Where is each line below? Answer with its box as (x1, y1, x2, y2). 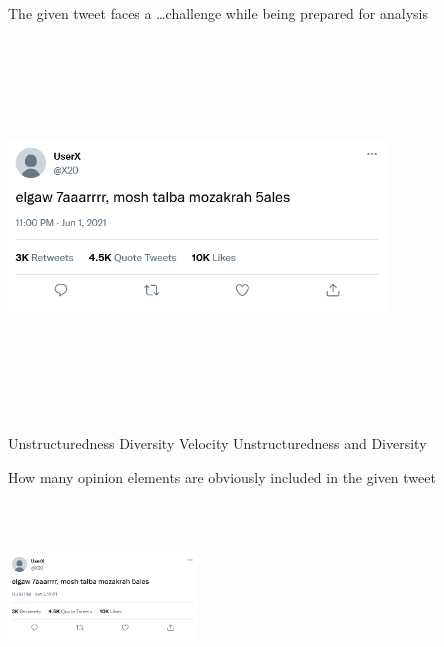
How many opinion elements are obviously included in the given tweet (8, 466, 436, 487)
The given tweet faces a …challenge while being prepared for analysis (8, 3, 428, 23)
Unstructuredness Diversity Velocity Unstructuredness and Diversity (8, 433, 427, 454)
